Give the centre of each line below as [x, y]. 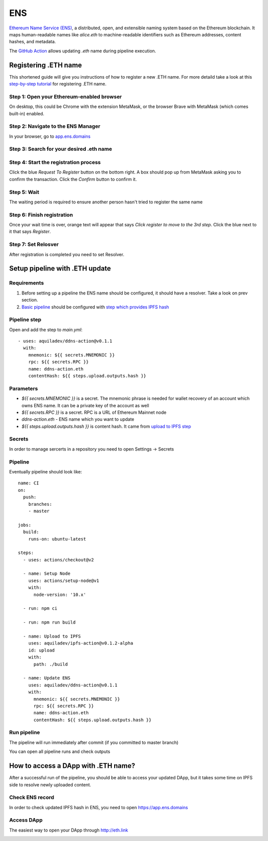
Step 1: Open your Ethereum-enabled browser [66, 96]
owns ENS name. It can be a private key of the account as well [85, 405]
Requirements [27, 283]
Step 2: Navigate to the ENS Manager [55, 126]
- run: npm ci [40, 608]
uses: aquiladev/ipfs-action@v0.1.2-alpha [81, 643]
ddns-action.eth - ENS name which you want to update [78, 419]
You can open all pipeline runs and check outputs [60, 751]
